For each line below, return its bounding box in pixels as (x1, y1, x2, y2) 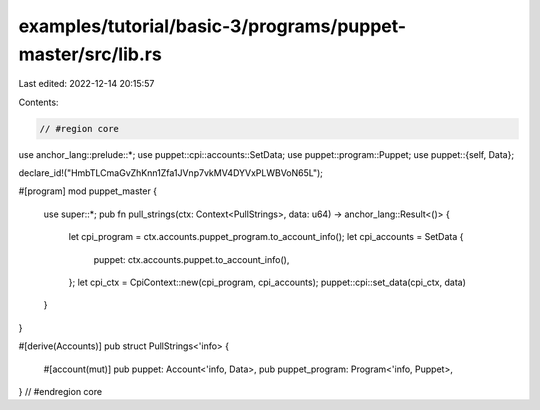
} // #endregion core (18, 386, 103, 397)
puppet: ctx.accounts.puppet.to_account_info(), (93, 253, 290, 265)
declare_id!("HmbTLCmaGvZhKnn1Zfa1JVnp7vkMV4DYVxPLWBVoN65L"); (18, 167, 324, 179)
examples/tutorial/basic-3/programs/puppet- (18, 15, 407, 37)
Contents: (18, 96, 59, 108)
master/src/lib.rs (18, 43, 162, 65)
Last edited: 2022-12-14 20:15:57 (18, 78, 155, 90)
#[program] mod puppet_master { (18, 185, 158, 197)
